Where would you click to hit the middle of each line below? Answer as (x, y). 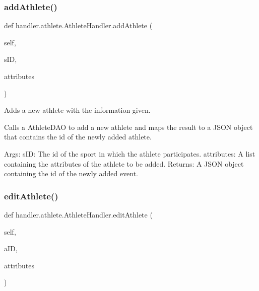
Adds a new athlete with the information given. (77, 110)
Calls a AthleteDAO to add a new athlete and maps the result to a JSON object (128, 127)
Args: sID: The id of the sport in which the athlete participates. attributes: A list (130, 153)
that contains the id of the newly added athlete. (78, 137)
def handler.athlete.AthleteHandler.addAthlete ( (78, 25)
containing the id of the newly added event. (71, 173)
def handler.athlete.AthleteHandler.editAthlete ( (78, 214)
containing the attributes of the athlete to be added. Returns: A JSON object (124, 163)
